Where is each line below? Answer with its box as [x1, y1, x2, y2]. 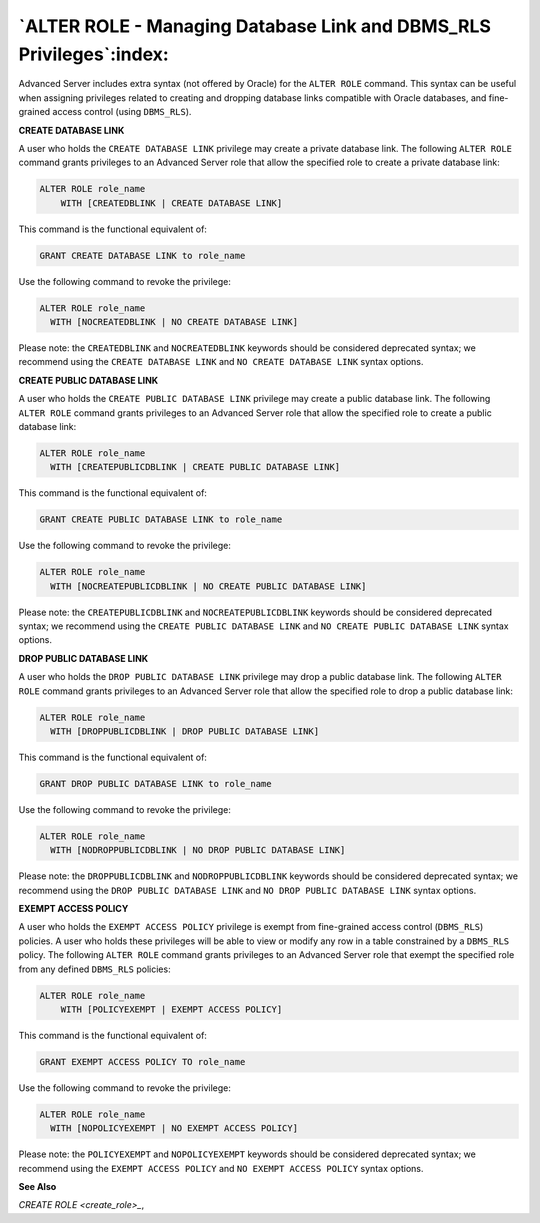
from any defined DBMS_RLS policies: [18, 963, 171, 975]
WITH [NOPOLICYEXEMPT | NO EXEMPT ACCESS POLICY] [50, 1123, 299, 1134]
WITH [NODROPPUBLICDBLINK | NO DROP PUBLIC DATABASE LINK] [50, 845, 346, 856]
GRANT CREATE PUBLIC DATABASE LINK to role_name [39, 514, 283, 525]
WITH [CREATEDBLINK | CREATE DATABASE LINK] [60, 197, 283, 209]
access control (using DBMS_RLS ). [52, 106, 192, 118]
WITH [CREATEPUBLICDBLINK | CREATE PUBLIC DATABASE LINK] [50, 461, 341, 473]
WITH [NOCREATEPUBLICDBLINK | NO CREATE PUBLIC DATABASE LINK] [50, 580, 367, 592]
